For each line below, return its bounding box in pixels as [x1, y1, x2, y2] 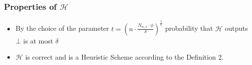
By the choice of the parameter [15, 23, 109, 33]
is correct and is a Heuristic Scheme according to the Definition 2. [25, 52, 224, 62]
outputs [224, 23, 248, 33]
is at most [23, 35, 54, 45]
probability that [165, 23, 213, 33]
